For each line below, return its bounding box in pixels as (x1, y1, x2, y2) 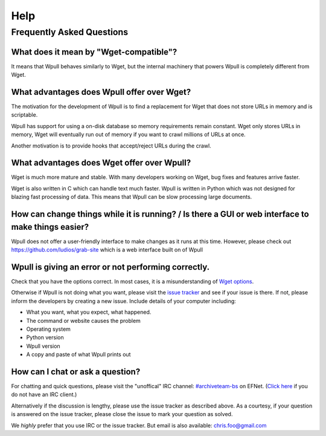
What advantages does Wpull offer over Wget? (11, 86, 191, 97)
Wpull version (26, 342, 60, 350)
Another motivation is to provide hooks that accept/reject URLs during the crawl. (11, 142, 211, 149)
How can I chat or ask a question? (11, 366, 141, 377)
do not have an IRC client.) (11, 391, 77, 399)
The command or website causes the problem (26, 317, 141, 324)
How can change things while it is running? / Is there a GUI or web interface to (11, 209, 309, 220)
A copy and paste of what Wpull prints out (26, 351, 131, 358)
